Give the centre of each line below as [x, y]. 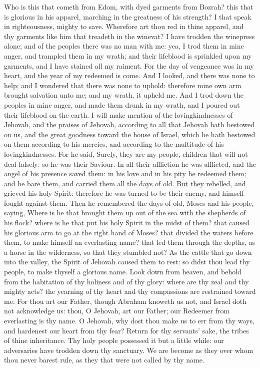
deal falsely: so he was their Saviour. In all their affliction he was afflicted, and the [130, 163]
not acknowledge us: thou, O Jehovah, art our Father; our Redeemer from [117, 311]
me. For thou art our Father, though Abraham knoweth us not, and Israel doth [125, 301]
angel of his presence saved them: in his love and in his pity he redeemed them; [125, 173]
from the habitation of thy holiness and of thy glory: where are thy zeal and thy [126, 281]
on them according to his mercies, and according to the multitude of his [114, 144]
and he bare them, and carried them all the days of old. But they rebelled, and [125, 183]
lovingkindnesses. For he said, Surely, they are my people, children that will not [126, 153]
